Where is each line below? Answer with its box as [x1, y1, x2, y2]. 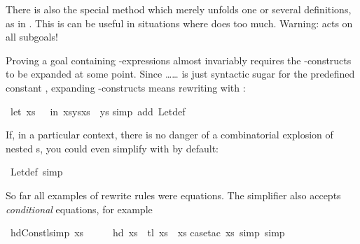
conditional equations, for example [6, 201, 153, 216]
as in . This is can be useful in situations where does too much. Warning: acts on [6, 15, 353, 30]
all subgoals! [6, 29, 58, 44]
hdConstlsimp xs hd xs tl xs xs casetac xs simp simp [10, 225, 285, 240]
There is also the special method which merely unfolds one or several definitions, [6, 2, 352, 16]
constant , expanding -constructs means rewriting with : [6, 80, 246, 94]
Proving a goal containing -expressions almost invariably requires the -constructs [6, 52, 352, 67]
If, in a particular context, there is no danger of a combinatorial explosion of [6, 127, 333, 142]
